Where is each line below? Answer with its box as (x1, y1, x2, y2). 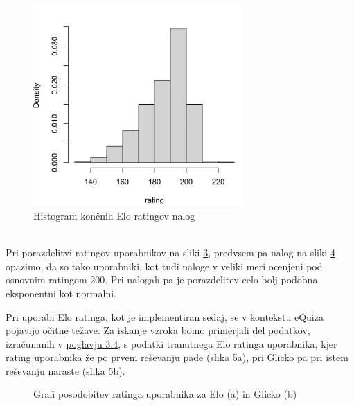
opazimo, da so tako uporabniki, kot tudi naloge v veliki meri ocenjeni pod (6, 258, 323, 273)
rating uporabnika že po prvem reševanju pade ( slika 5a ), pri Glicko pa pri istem (6, 350, 348, 364)
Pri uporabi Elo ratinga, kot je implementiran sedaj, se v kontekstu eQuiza (6, 309, 324, 324)
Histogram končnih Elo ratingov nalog (33, 208, 195, 222)
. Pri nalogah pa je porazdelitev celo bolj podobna (105, 272, 318, 287)
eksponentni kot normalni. (6, 285, 116, 300)
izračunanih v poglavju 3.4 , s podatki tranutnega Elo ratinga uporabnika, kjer (6, 336, 337, 351)
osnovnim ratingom (6, 272, 87, 287)
